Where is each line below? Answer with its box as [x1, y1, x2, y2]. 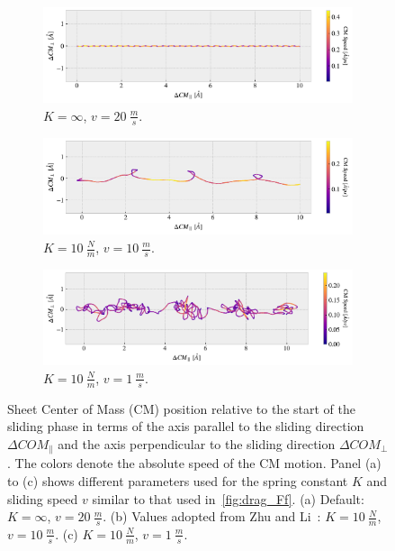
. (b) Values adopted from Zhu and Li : [103, 507, 321, 526]
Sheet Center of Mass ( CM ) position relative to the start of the [7, 399, 355, 418]
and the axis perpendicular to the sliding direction [58, 434, 336, 453]
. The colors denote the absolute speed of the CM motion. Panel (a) [7, 454, 382, 473]
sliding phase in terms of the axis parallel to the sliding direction [7, 417, 364, 436]
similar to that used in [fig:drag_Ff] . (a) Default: [92, 489, 364, 508]
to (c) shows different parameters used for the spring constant [7, 471, 348, 490]
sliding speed [7, 489, 78, 508]
